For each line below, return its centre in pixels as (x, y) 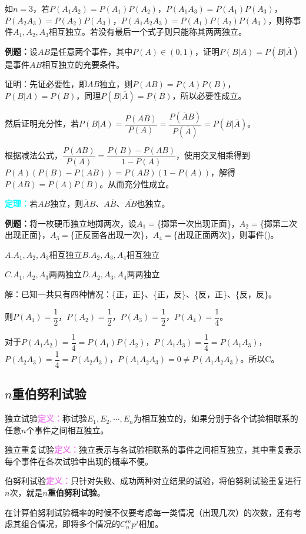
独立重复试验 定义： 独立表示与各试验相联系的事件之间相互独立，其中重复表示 (153, 450)
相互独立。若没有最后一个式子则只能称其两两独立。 (148, 31)
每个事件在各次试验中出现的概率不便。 (79, 461)
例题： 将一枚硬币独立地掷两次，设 (71, 223)
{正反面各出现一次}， (112, 235)
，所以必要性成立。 (209, 95)
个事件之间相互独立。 (67, 429)
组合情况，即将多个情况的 (70, 524)
